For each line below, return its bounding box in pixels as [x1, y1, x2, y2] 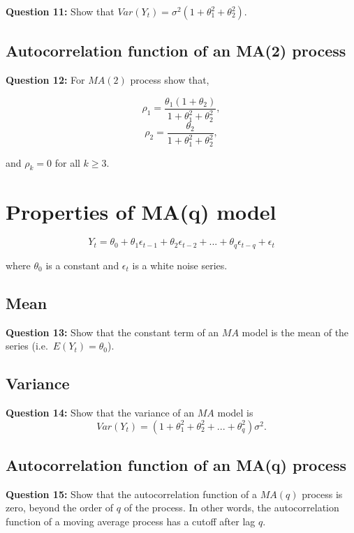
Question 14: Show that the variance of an [6, 405, 195, 420]
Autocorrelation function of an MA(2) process [6, 40, 346, 61]
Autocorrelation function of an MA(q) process [6, 454, 346, 476]
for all [54, 155, 80, 170]
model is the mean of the [242, 324, 349, 339]
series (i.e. [6, 338, 48, 353]
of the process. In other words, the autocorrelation [124, 500, 339, 515]
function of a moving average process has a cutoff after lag [6, 514, 256, 529]
